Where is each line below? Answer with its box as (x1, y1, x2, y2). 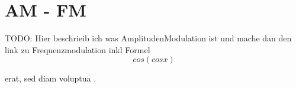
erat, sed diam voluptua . (5, 72, 96, 84)
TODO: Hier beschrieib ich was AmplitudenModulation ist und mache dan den (5, 32, 292, 44)
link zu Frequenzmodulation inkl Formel (5, 43, 150, 56)
